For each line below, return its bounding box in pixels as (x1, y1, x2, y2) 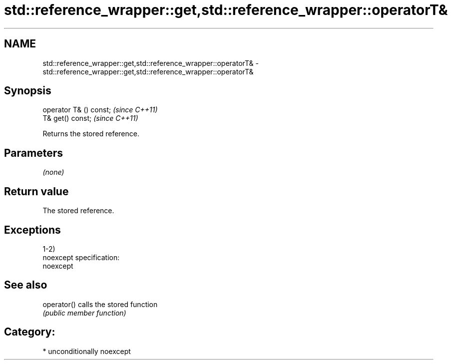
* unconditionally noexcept (42, 347, 131, 356)
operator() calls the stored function (42, 300, 158, 309)
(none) (42, 168, 64, 177)
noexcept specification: (42, 253, 120, 262)
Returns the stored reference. (42, 129, 139, 138)
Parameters (4, 146, 63, 159)
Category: (4, 326, 55, 339)
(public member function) (42, 308, 126, 317)
